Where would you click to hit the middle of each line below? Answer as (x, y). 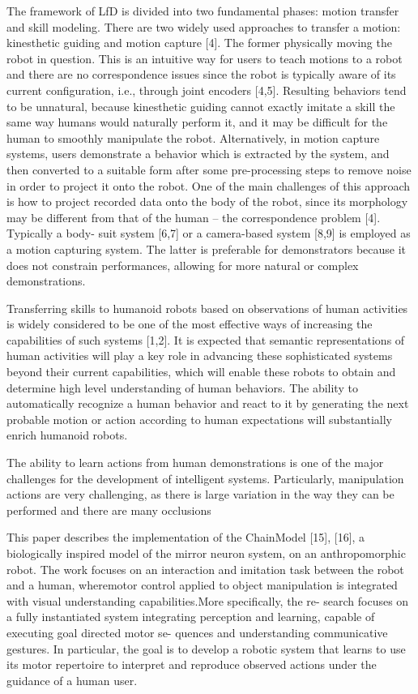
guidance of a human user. (72, 680)
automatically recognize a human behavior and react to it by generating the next (208, 403)
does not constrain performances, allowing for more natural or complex (183, 265)
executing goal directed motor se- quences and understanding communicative (197, 632)
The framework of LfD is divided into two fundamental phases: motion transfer (203, 11)
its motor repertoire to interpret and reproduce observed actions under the (192, 664)
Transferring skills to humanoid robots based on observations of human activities (207, 308)
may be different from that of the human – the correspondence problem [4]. (194, 217)
